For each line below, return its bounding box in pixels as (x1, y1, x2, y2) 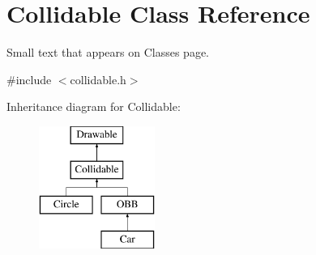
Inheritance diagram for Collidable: (6, 98, 181, 115)
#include (6, 70, 52, 87)
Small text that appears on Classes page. (6, 44, 209, 61)
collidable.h (70, 70, 126, 87)
